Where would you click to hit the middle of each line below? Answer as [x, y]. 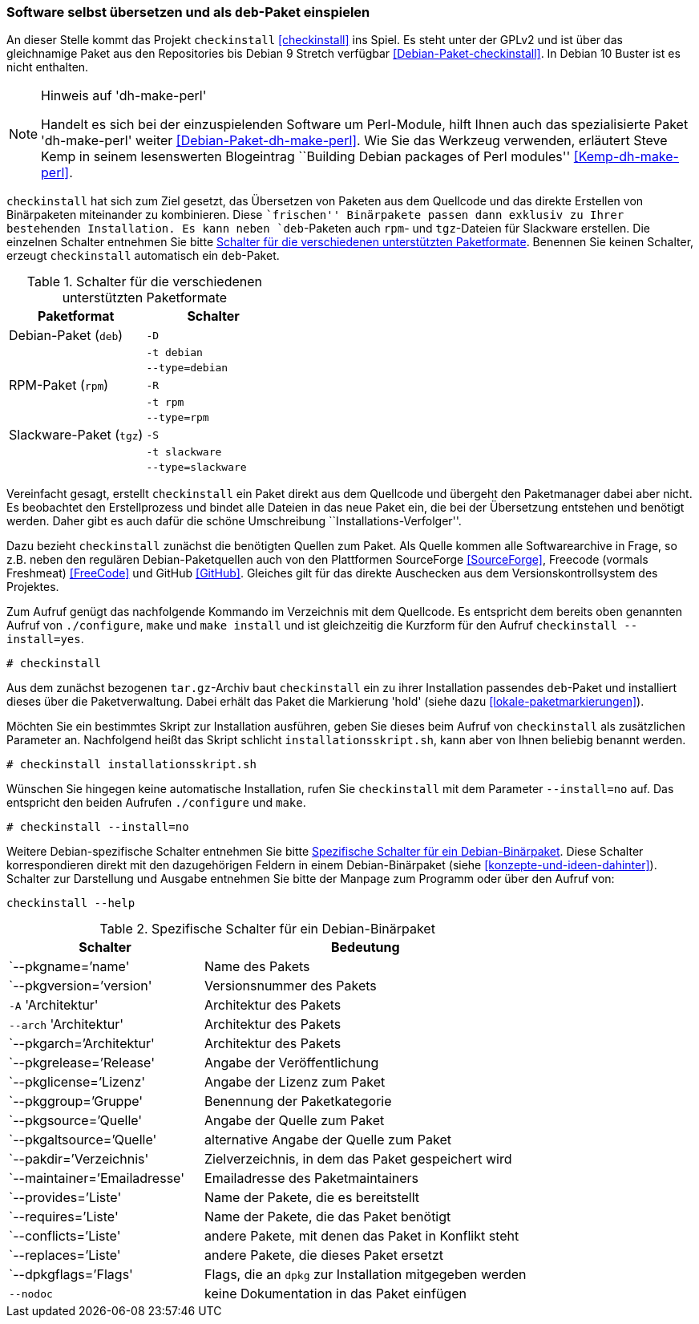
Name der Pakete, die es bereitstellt [312, 1198]
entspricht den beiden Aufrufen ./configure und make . [156, 803]
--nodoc [31, 1294]
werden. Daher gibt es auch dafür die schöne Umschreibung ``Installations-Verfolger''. [234, 521]
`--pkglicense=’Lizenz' [77, 1082]
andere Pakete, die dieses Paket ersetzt [324, 1255]
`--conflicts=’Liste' [65, 1236]
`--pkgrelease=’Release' [82, 1063]
